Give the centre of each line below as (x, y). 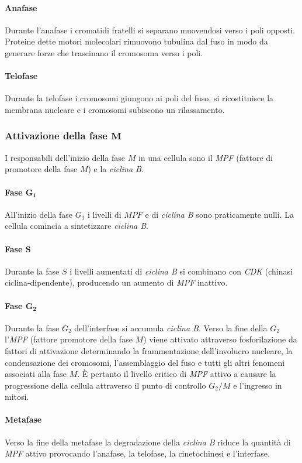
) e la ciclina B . (116, 169)
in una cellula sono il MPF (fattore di (205, 157)
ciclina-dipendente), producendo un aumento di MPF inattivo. (116, 282)
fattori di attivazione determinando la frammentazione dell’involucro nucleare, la (149, 350)
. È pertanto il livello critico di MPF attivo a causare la (177, 374)
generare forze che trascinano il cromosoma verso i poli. (104, 52)
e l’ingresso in (258, 385)
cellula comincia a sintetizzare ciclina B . (77, 226)
